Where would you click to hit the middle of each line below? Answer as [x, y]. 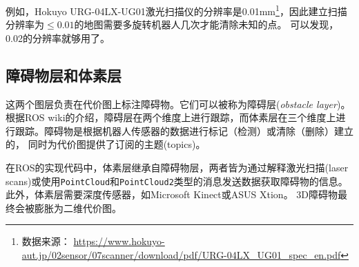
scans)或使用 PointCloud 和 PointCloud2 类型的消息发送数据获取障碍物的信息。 [177, 181]
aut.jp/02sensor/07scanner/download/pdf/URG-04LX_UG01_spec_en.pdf [181, 255]
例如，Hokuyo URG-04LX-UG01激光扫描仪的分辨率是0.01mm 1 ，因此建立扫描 [176, 10]
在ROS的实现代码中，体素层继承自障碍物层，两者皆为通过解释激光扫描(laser [177, 168]
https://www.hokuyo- [119, 241]
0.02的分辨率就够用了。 [58, 38]
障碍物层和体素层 [64, 75]
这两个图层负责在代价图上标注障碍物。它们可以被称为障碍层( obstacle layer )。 [178, 104]
